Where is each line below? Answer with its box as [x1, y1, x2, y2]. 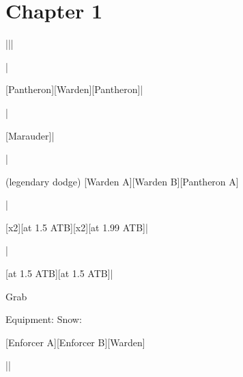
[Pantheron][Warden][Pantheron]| [5, 82, 143, 96]
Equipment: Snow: [5, 312, 82, 326]
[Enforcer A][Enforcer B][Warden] [5, 335, 145, 349]
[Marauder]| [5, 128, 55, 142]
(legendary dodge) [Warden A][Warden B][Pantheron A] [5, 174, 239, 188]
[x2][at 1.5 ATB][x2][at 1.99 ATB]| [5, 220, 148, 234]
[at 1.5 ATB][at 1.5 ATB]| [5, 266, 113, 281]
